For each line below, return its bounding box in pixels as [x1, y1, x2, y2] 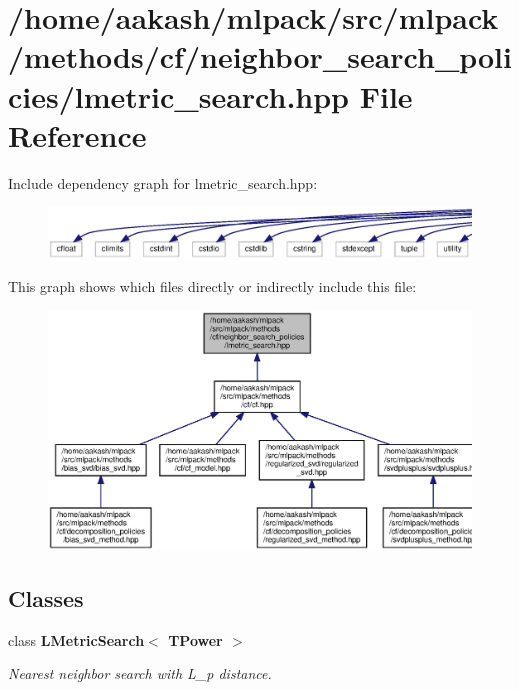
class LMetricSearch [8, 629, 145, 650]
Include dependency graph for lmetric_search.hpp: [8, 172, 318, 193]
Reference [8, 114, 147, 155]
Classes [8, 582, 84, 613]
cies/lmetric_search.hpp [8, 75, 349, 116]
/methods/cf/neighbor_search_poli [8, 36, 512, 77]
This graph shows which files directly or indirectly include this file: [8, 276, 417, 297]
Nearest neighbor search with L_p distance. [8, 663, 272, 684]
